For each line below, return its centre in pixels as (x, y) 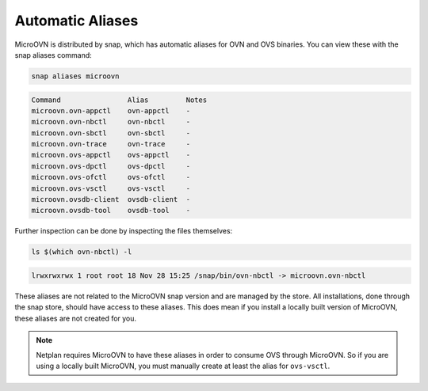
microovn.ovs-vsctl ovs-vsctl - (111, 188)
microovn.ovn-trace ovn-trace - (111, 144)
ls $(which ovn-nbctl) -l (82, 252)
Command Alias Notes (119, 100)
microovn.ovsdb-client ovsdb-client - (111, 199)
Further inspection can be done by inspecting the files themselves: (124, 231)
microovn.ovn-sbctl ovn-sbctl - (111, 133)
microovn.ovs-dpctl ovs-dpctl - (111, 166)
